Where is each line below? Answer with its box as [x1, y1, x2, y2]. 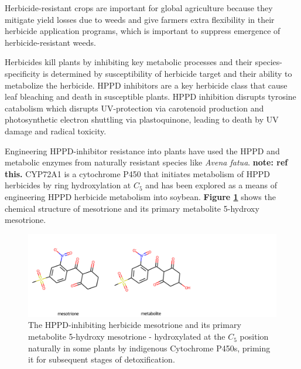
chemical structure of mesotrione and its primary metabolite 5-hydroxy [5, 202, 259, 214]
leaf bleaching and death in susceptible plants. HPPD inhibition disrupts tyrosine [5, 90, 296, 103]
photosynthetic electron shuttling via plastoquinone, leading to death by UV [5, 113, 279, 126]
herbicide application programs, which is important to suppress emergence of [5, 25, 281, 37]
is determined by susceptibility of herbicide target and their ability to [43, 67, 292, 79]
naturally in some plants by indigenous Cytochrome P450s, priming [28, 341, 271, 354]
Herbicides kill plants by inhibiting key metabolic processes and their [5, 56, 252, 68]
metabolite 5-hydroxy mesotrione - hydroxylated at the [28, 330, 225, 343]
